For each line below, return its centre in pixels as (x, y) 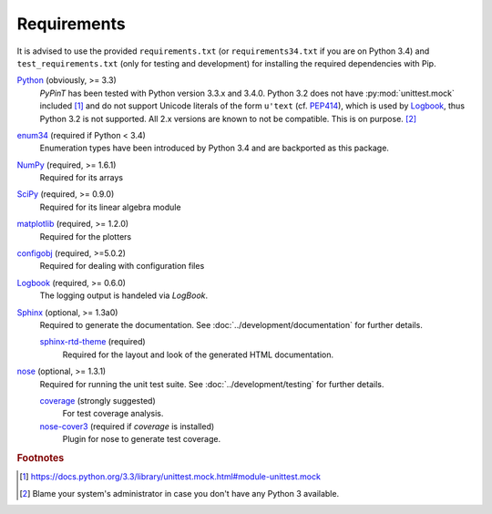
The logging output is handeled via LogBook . (124, 295)
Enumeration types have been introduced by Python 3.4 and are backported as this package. (214, 148)
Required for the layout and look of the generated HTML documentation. (198, 355)
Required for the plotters (86, 236)
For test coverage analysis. (113, 414)
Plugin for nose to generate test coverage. (142, 439)
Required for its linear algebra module (110, 207)
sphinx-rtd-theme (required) (92, 342)
